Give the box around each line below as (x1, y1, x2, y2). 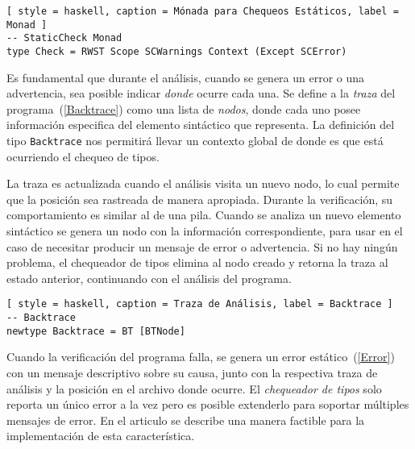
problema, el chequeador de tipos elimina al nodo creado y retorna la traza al (6, 254, 388, 271)
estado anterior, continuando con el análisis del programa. (6, 269, 292, 286)
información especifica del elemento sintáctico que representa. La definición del (6, 116, 395, 133)
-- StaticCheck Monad (6, 32, 122, 44)
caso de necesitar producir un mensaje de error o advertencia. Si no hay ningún (6, 238, 398, 255)
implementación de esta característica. (6, 427, 195, 444)
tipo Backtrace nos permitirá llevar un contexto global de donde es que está (6, 132, 384, 148)
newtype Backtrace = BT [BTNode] (6, 325, 185, 337)
